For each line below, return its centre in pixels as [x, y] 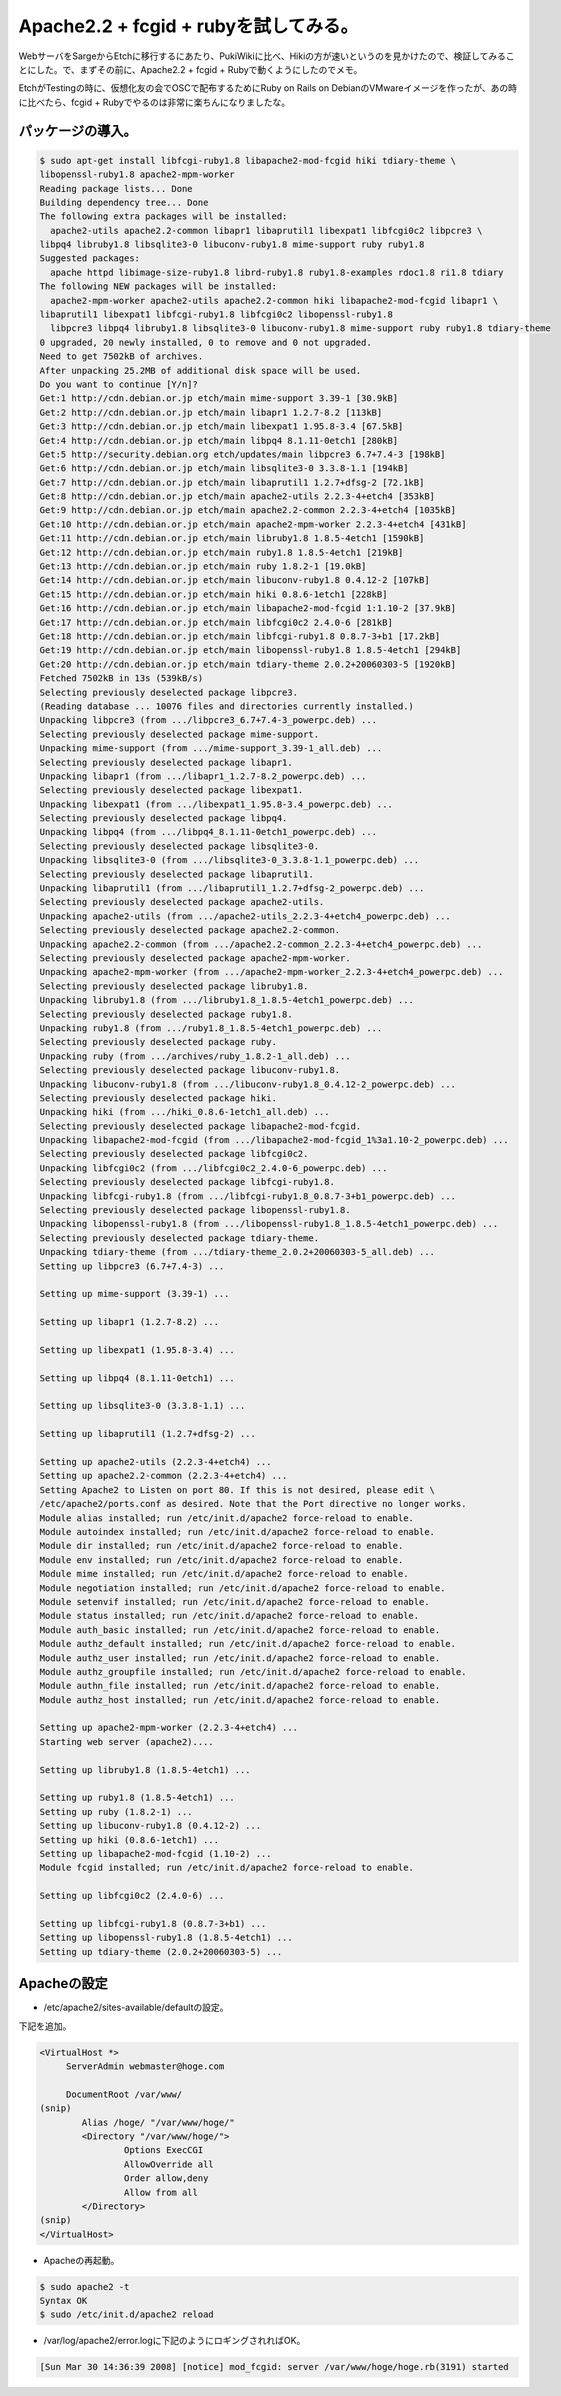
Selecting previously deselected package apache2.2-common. [190, 930]
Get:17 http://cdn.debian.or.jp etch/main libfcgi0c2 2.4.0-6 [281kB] [216, 622]
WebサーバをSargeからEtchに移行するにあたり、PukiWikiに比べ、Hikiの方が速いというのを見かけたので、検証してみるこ [266, 56]
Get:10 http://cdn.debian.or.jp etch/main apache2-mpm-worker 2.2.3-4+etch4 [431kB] [253, 524]
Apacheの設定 [63, 1983]
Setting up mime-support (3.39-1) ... [134, 1294]
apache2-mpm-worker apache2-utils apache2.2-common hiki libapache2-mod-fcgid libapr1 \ [274, 300]
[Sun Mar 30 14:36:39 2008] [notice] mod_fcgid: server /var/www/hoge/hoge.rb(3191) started [274, 2367]
